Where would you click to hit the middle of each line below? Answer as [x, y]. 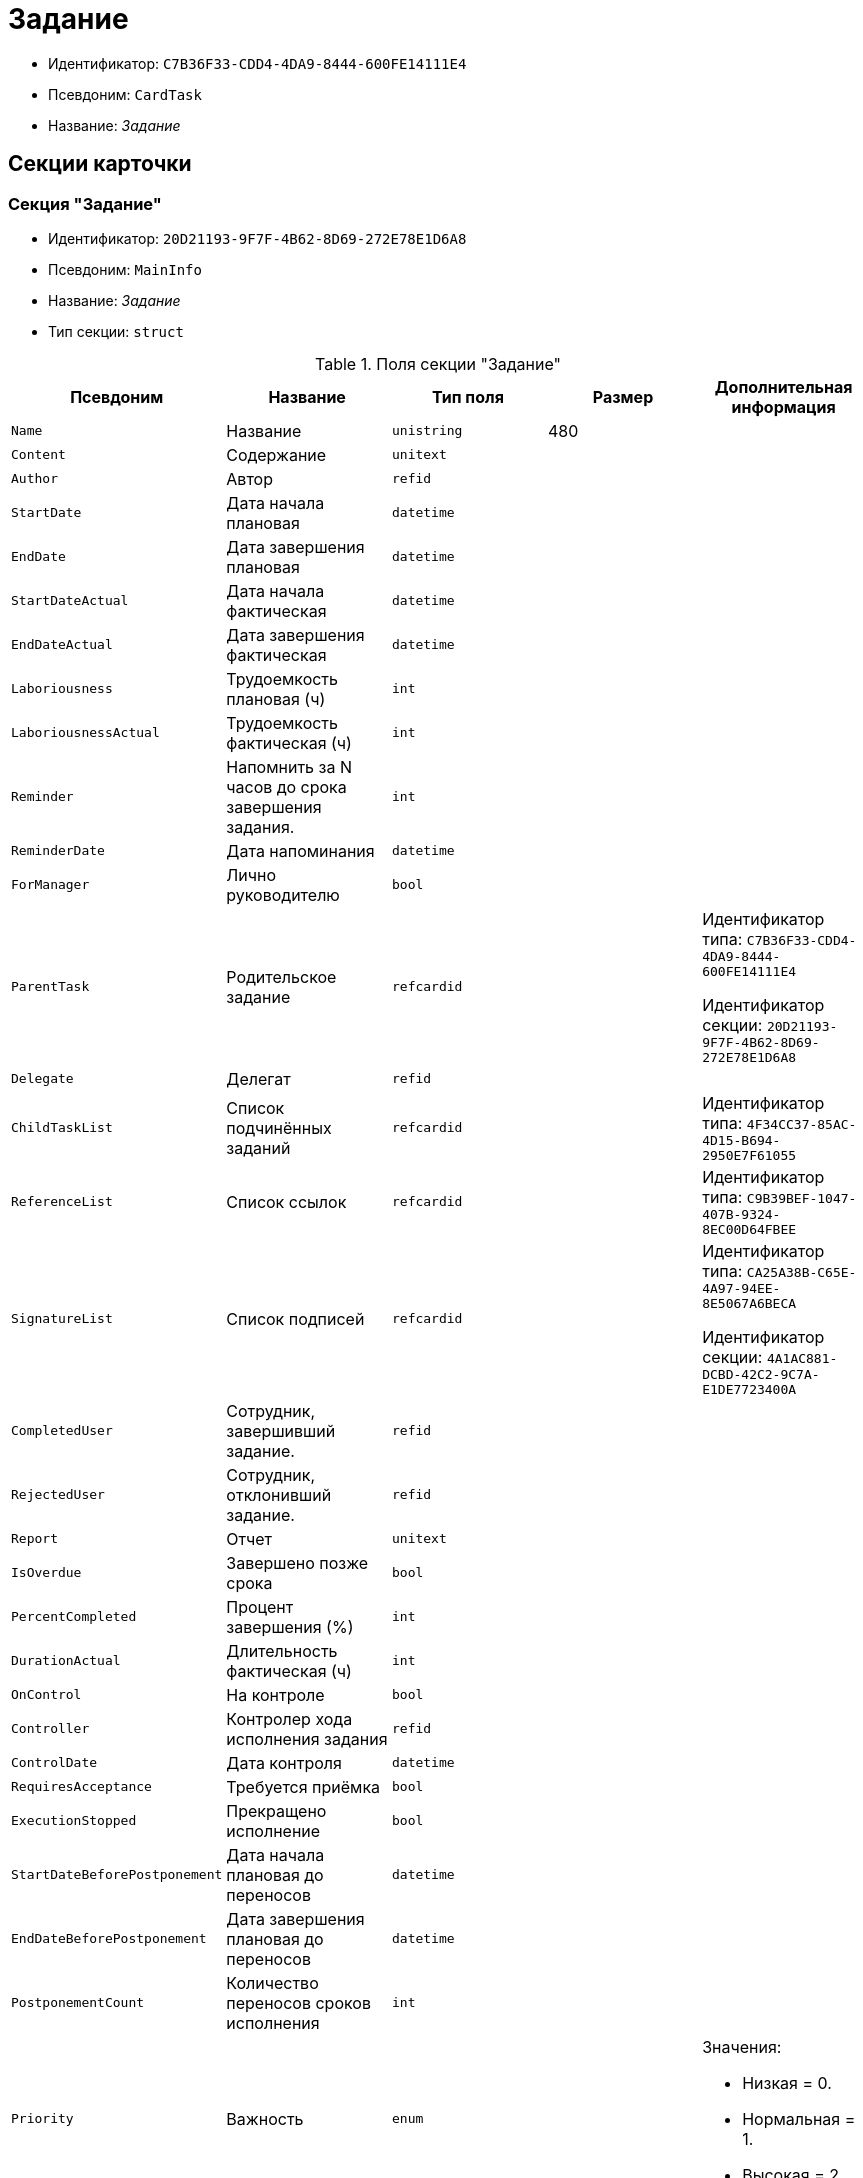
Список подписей [295, 1318]
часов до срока [286, 786]
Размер [623, 396]
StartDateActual [70, 601]
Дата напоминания [300, 850]
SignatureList [62, 1319]
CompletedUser [62, 1431]
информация [783, 406]
